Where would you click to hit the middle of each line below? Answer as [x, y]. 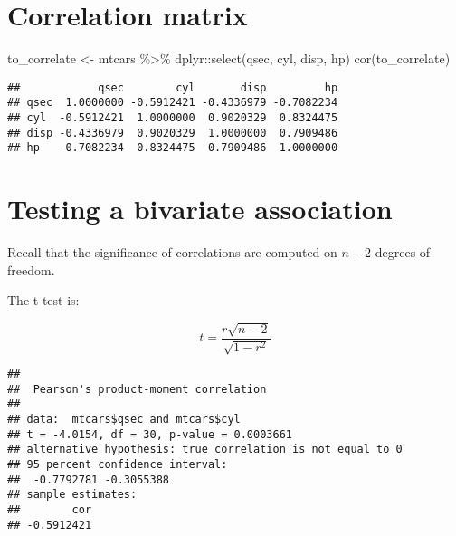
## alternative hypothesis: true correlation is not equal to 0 [205, 450]
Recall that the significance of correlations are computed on [172, 252]
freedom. [31, 269]
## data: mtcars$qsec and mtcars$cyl [124, 420]
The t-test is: [43, 300]
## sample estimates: [72, 495]
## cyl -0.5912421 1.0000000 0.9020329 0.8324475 [173, 118]
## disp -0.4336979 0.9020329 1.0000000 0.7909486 [173, 133]
